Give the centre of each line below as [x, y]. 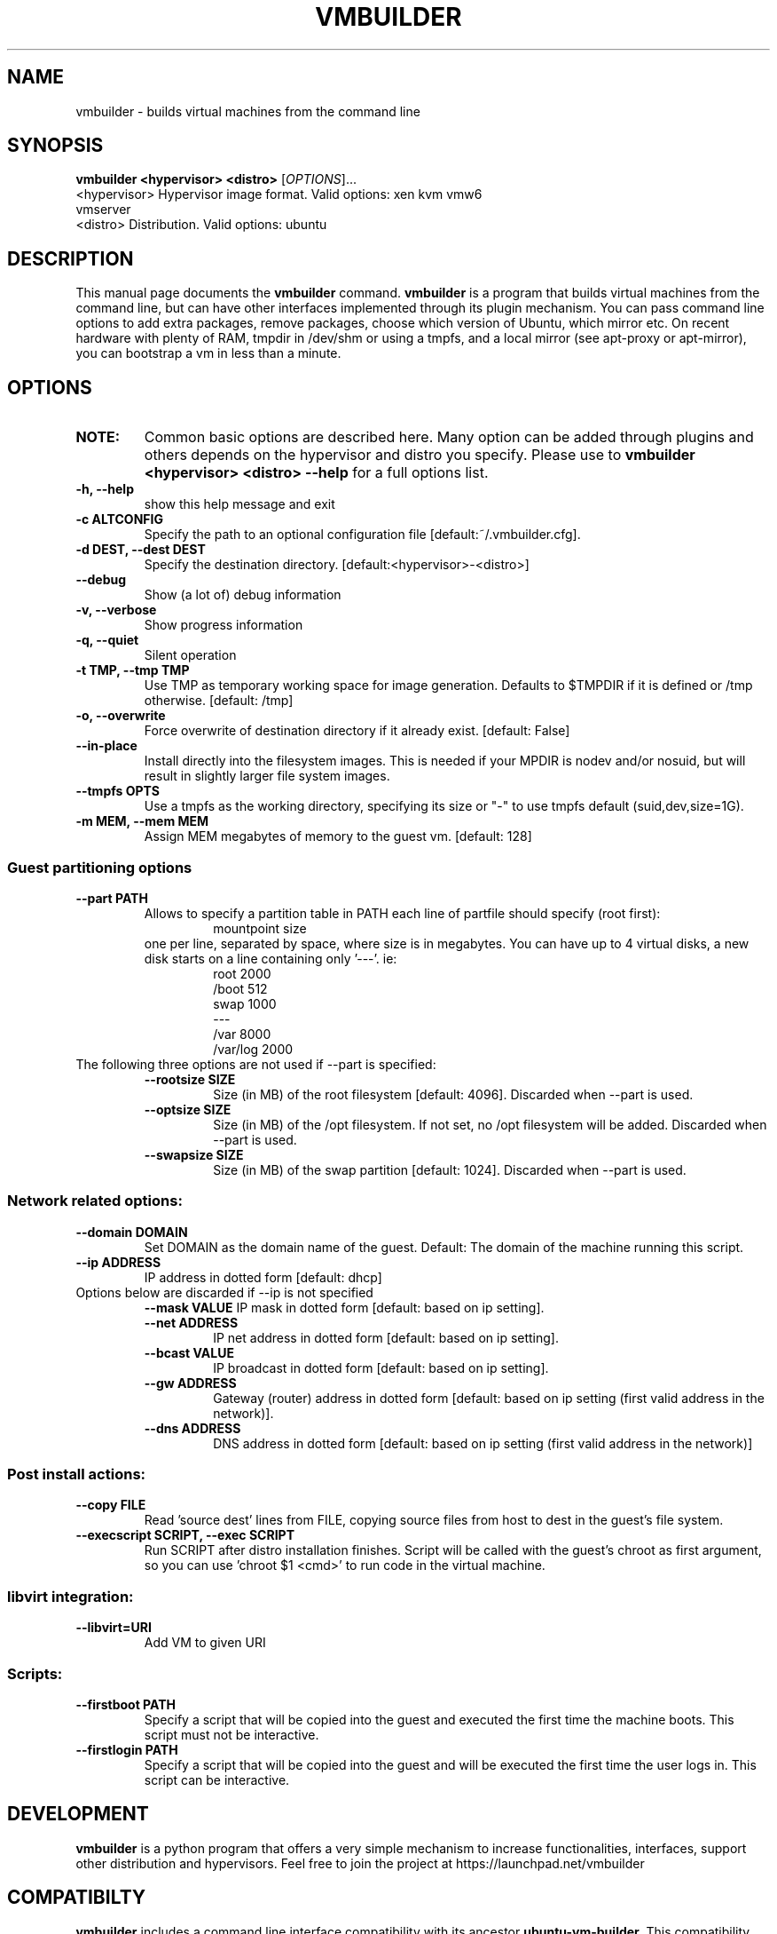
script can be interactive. [217, 1779]
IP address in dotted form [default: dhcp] [263, 1277]
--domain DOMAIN [132, 1232]
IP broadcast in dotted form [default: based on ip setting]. [381, 1367]
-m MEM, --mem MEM [142, 821]
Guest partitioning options [100, 867]
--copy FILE [111, 1505]
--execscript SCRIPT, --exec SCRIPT [185, 1535]
